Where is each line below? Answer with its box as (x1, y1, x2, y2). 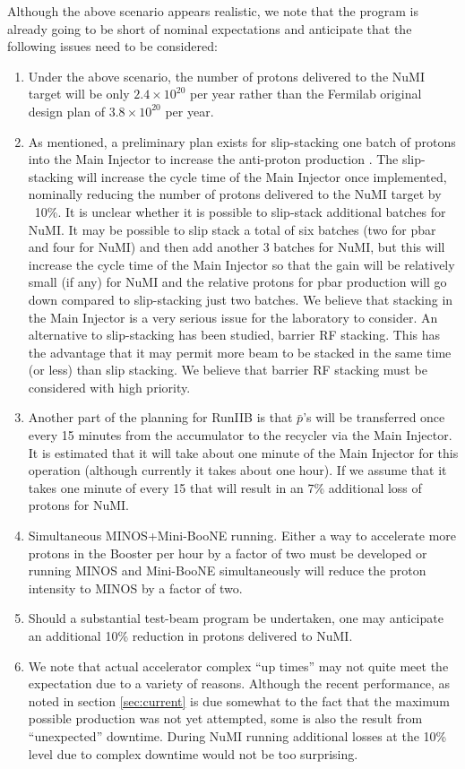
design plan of (28, 101, 106, 120)
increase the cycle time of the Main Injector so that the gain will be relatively (28, 255, 455, 273)
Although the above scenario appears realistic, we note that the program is (7, 2, 418, 20)
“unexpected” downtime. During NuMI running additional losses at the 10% (28, 726, 447, 745)
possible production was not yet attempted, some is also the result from (28, 709, 423, 728)
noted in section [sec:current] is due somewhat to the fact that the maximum (28, 691, 450, 710)
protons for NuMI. (28, 496, 129, 514)
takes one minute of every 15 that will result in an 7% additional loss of (28, 478, 422, 497)
